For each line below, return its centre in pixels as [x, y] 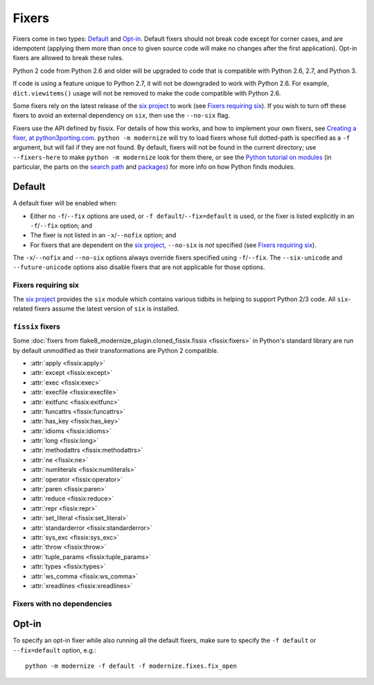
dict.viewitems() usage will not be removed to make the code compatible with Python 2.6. [147, 93]
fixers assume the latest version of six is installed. [107, 309]
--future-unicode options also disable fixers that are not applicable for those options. [139, 267]
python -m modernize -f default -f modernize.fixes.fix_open [131, 666]
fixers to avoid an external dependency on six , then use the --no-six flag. [121, 116]
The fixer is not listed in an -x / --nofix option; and [103, 235]
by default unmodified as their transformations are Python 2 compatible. [116, 350]
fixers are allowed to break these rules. [68, 58]
